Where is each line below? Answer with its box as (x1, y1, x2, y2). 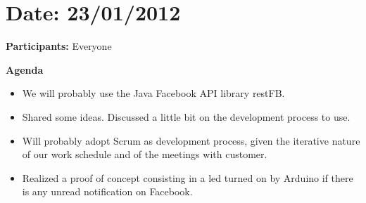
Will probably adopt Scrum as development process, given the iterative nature (22, 133, 360, 148)
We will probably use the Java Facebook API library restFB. (22, 86, 285, 100)
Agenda (6, 62, 44, 77)
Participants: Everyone (6, 39, 112, 53)
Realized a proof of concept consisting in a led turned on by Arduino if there (22, 170, 353, 185)
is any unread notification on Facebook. (22, 184, 193, 199)
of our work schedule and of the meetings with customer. (22, 147, 267, 162)
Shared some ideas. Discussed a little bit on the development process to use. (22, 109, 351, 124)
